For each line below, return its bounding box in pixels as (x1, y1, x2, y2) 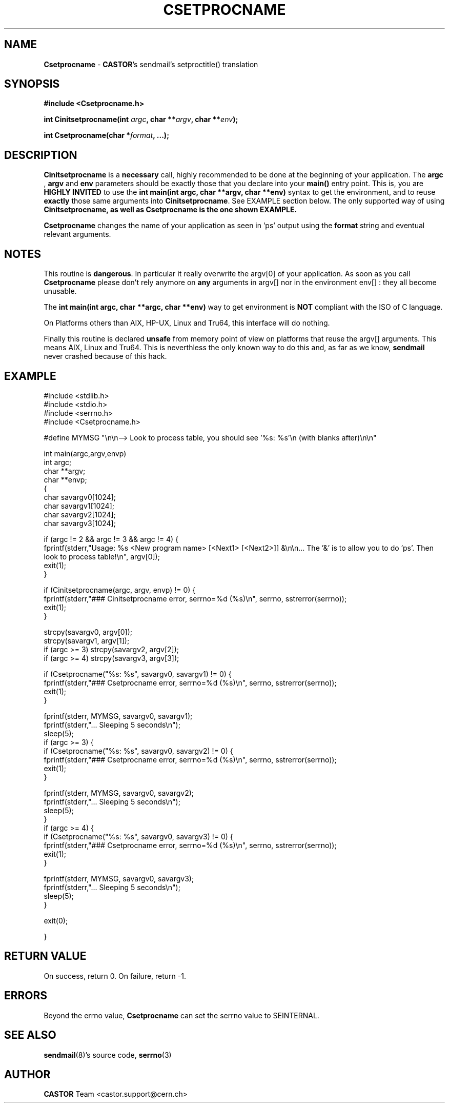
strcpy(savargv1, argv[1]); (44, 636, 130, 645)
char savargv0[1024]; (44, 492, 116, 501)
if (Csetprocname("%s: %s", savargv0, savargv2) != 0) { (44, 746, 233, 755)
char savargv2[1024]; (44, 510, 116, 519)
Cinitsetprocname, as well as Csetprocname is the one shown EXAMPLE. (44, 205, 297, 214)
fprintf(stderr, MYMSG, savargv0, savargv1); (44, 711, 193, 720)
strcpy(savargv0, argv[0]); (44, 627, 133, 636)
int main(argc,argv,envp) (44, 449, 127, 458)
